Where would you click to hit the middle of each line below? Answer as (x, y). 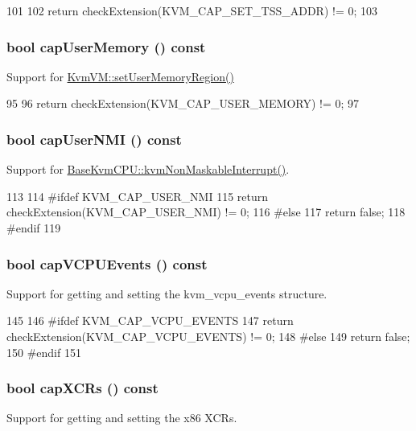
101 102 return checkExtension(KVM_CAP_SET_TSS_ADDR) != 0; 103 (192, 10)
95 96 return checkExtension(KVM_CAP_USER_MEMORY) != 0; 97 (183, 103)
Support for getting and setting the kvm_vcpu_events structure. (167, 293)
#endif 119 (34, 228)
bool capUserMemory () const (106, 46)
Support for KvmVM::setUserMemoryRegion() (120, 76)
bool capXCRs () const (82, 388)
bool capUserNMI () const (94, 139)
